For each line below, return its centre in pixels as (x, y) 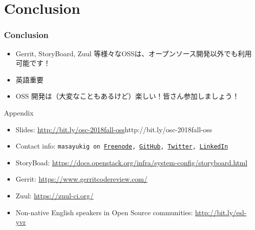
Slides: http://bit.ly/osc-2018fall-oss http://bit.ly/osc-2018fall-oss (114, 129)
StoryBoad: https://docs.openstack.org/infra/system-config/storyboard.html (131, 162)
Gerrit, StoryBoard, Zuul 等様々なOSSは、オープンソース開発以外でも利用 (134, 53)
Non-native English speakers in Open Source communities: (104, 212)
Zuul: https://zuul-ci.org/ (54, 195)
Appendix (19, 112)
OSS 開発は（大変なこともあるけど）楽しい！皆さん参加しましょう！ (127, 96)
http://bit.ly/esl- (221, 212)
